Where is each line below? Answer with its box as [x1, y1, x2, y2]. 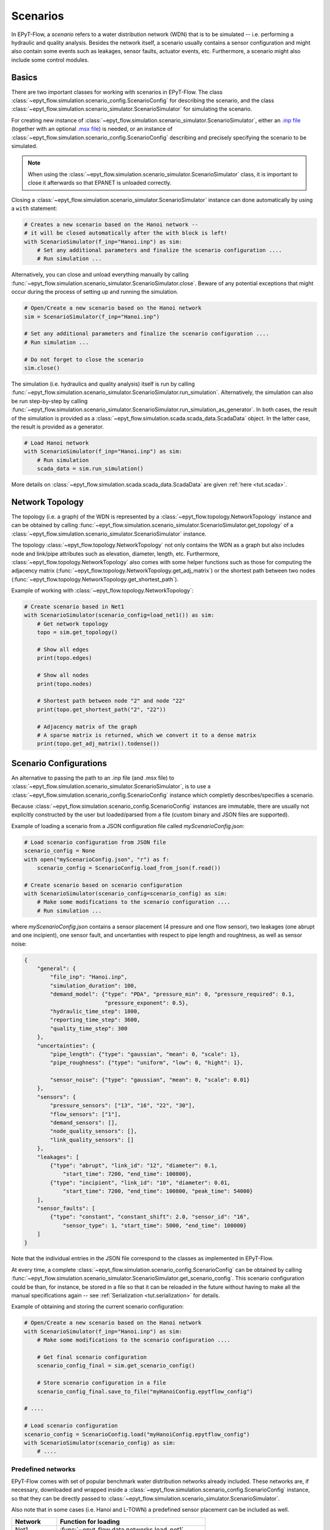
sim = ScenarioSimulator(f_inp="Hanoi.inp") [24, 313, 160, 320]
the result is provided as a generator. [11, 423, 104, 430]
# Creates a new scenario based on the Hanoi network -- [24, 221, 199, 228]
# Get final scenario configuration [37, 1353, 147, 1360]
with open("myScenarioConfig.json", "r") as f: [24, 856, 169, 863]
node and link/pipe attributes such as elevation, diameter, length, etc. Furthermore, [11, 550, 220, 557]
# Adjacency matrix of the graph [37, 723, 137, 730]
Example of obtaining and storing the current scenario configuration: [11, 1303, 184, 1310]
